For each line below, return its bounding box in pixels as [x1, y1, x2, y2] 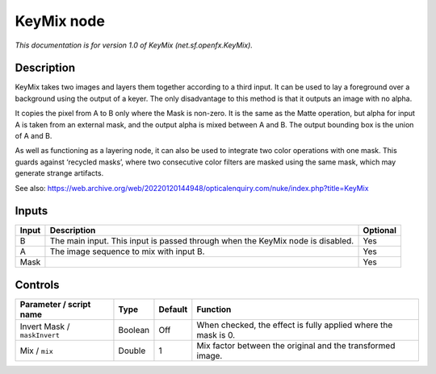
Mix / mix [19, 345, 54, 356]
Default [158, 304, 188, 314]
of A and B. [15, 131, 52, 141]
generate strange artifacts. [15, 168, 104, 178]
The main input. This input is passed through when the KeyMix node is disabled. [49, 235, 354, 247]
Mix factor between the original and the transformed [196, 340, 396, 351]
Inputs [15, 204, 48, 218]
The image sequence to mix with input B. [49, 246, 205, 257]
